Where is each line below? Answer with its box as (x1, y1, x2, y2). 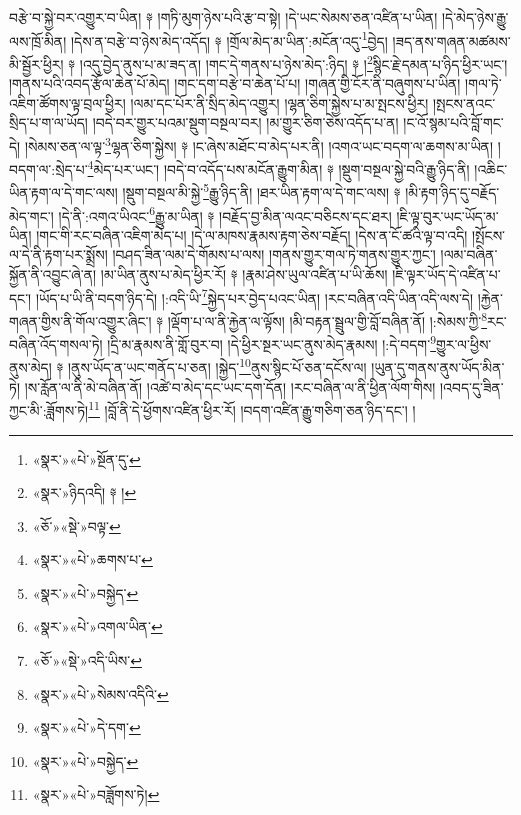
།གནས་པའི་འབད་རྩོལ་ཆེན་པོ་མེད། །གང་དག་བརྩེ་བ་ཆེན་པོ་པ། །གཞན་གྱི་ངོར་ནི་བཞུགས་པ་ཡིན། (9, 73, 461, 94)
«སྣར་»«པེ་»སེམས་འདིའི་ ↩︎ (32, 683, 169, 704)
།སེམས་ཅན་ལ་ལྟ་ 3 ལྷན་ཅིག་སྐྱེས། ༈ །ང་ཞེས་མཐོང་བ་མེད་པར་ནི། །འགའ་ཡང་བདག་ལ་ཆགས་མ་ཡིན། (24, 132, 494, 156)
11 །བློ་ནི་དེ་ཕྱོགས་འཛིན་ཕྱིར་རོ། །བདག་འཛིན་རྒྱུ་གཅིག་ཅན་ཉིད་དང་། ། (88, 397, 416, 420)
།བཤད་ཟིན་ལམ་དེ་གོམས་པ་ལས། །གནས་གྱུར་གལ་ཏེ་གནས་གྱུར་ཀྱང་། (112, 244, 436, 265)
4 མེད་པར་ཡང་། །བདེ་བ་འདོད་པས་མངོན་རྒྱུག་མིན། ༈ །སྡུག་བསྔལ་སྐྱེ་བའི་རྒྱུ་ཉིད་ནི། (87, 156, 470, 179)
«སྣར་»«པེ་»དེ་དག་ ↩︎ (32, 717, 141, 738)
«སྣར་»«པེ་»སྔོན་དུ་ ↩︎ (32, 448, 141, 469)
